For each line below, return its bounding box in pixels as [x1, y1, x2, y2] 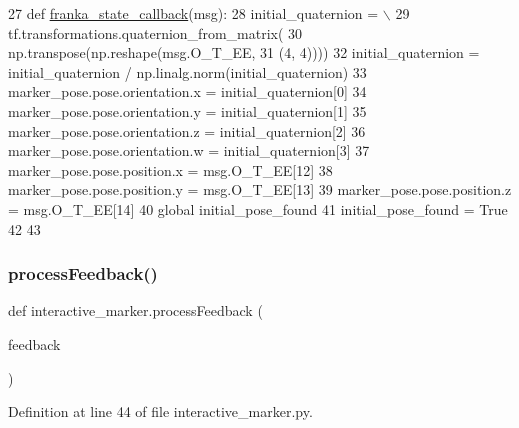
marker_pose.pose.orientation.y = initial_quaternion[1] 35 [8, 100, 367, 121]
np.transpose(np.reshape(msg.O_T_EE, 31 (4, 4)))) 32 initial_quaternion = [8, 42, 480, 63]
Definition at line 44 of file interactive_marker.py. [8, 401, 313, 422]
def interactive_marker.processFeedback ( [8, 300, 263, 321]
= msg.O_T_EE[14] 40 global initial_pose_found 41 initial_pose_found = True [8, 198, 508, 219]
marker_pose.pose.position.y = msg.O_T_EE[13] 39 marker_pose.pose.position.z [8, 179, 512, 200]
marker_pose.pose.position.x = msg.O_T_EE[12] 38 [8, 159, 333, 180]
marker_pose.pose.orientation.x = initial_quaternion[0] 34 [8, 81, 367, 102]
